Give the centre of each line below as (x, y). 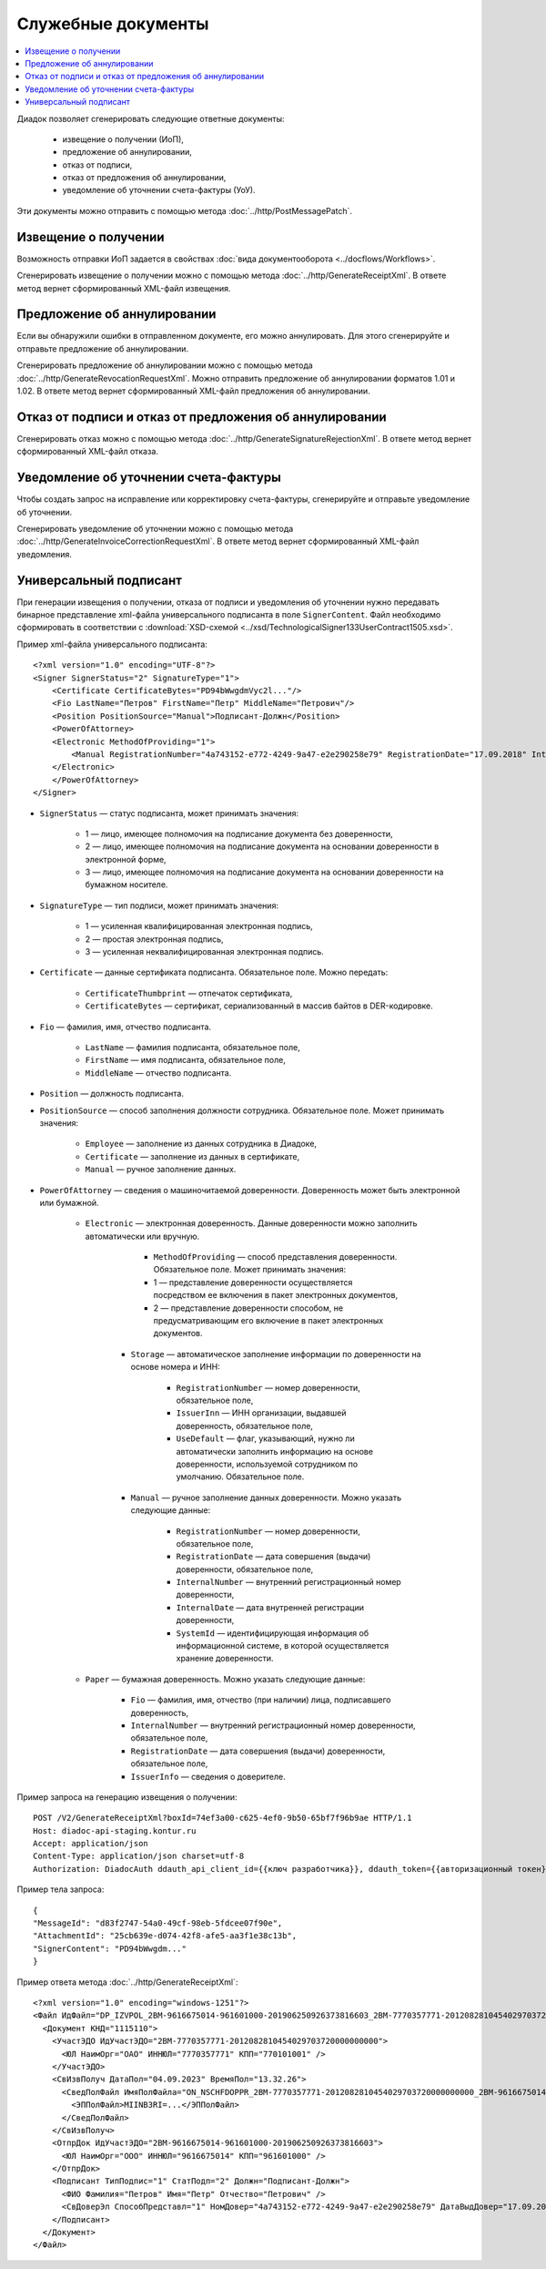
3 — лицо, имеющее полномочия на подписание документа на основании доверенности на (264, 872)
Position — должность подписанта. (111, 1094)
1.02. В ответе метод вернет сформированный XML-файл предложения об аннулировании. (193, 391)
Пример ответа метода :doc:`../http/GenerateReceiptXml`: (127, 1982)
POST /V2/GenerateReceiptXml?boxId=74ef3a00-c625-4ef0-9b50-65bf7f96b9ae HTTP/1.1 (222, 1818)
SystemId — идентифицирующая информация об (272, 1633)
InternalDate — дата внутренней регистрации (270, 1607)
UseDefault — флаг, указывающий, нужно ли (265, 1438)
